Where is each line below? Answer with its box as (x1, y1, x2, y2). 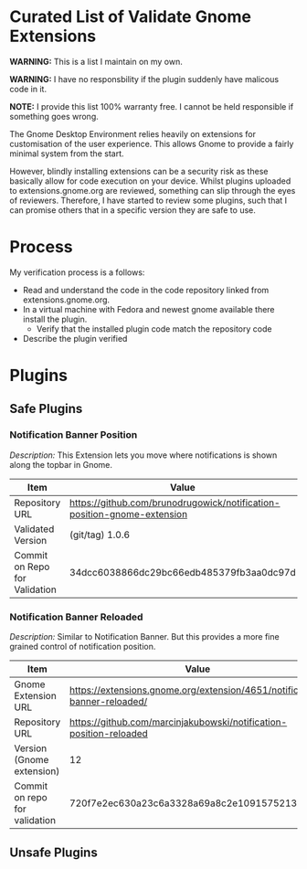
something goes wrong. (9, 111, 99, 122)
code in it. (9, 83, 48, 94)
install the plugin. (22, 313, 88, 324)
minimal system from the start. (9, 148, 124, 159)
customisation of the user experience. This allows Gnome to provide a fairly (9, 138, 294, 149)
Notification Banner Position (9, 429, 138, 441)
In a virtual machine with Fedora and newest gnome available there (22, 303, 276, 314)
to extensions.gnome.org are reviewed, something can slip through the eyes (9, 185, 296, 196)
